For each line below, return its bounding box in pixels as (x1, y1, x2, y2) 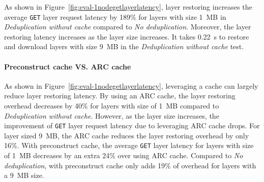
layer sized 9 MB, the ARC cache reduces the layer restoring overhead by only (4, 130, 249, 140)
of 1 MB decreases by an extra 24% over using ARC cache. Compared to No (4, 150, 243, 161)
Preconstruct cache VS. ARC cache (4, 61, 131, 71)
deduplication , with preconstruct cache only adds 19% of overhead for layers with (4, 160, 256, 170)
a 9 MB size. (4, 170, 44, 180)
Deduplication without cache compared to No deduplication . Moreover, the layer (4, 21, 251, 32)
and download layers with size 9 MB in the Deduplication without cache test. (4, 41, 244, 52)
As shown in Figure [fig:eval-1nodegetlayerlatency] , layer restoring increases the (4, 2, 252, 12)
